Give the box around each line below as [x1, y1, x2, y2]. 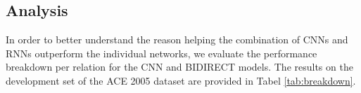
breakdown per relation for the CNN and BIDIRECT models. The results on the [6, 59, 353, 74]
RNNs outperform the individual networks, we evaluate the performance [6, 45, 317, 60]
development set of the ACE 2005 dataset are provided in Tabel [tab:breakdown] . [6, 73, 356, 87]
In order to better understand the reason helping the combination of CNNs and [6, 32, 348, 47]
